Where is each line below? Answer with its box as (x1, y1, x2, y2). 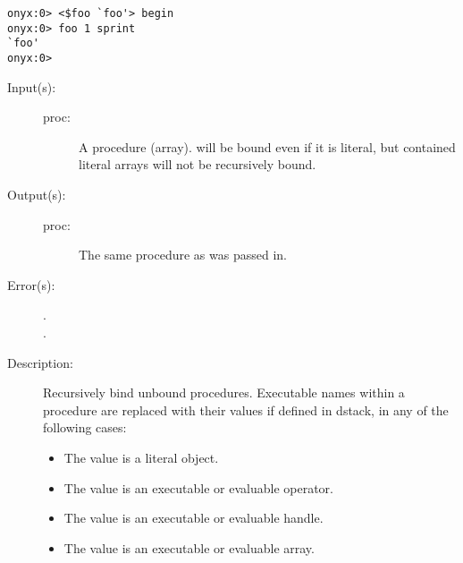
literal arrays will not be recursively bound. (79, 155, 316, 174)
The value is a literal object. (63, 448, 219, 466)
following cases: (43, 418, 127, 437)
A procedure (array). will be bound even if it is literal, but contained (79, 137, 456, 156)
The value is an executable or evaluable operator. (63, 478, 333, 497)
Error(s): (7, 275, 55, 294)
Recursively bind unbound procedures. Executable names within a (43, 383, 405, 402)
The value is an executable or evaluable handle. (63, 508, 324, 527)
